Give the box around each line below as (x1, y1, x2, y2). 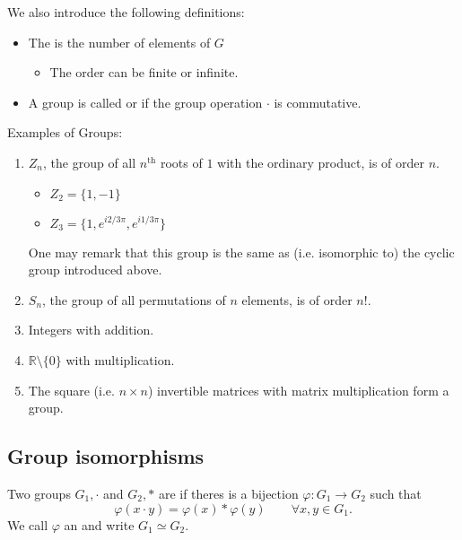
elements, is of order (241, 290, 353, 309)
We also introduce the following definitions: (7, 3, 245, 21)
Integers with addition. (28, 320, 154, 339)
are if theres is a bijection (158, 483, 299, 502)
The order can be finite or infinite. (49, 63, 239, 82)
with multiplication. (65, 350, 175, 369)
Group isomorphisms (7, 442, 205, 470)
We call (7, 515, 48, 534)
